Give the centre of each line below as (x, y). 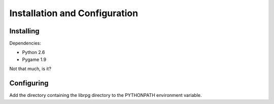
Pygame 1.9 (34, 59)
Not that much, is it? (30, 69)
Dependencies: (25, 43)
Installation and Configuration (74, 13)
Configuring (29, 83)
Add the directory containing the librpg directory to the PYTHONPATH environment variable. (106, 95)
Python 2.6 (33, 53)
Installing (25, 31)
